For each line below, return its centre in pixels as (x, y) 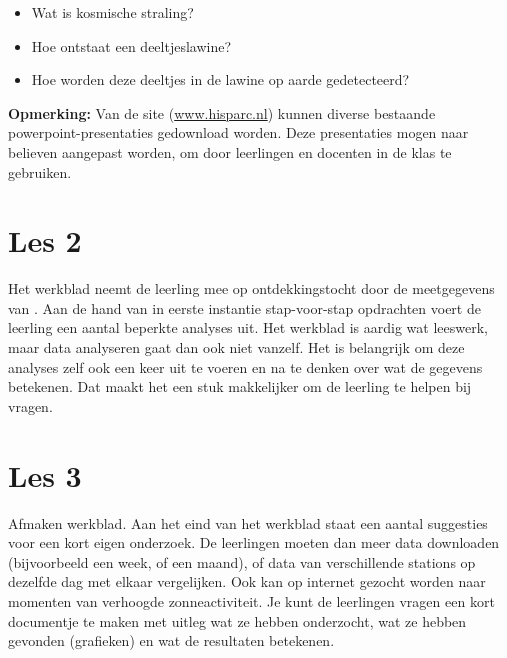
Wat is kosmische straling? (112, 12)
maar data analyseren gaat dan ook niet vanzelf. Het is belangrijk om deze (236, 347)
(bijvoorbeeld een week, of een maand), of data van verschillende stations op (242, 561)
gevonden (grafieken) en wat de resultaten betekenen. (171, 640)
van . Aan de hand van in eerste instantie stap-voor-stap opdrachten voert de (244, 307)
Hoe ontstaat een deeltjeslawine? (131, 45)
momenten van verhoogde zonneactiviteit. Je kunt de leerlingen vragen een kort (251, 600)
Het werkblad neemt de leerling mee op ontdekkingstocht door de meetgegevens (251, 288)
